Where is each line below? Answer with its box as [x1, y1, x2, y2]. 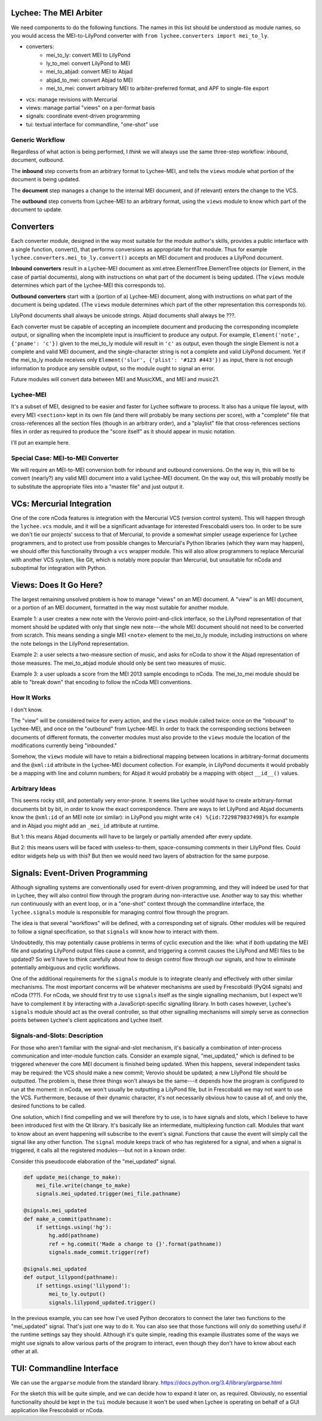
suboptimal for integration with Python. [11, 564, 107, 571]
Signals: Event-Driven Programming [11, 868, 148, 878]
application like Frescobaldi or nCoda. [11, 1407, 104, 1414]
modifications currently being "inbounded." [11, 742, 117, 749]
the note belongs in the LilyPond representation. [11, 640, 129, 647]
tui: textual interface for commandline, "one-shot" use [26, 121, 159, 128]
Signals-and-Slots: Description [11, 1031, 104, 1040]
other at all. [11, 1348, 39, 1355]
